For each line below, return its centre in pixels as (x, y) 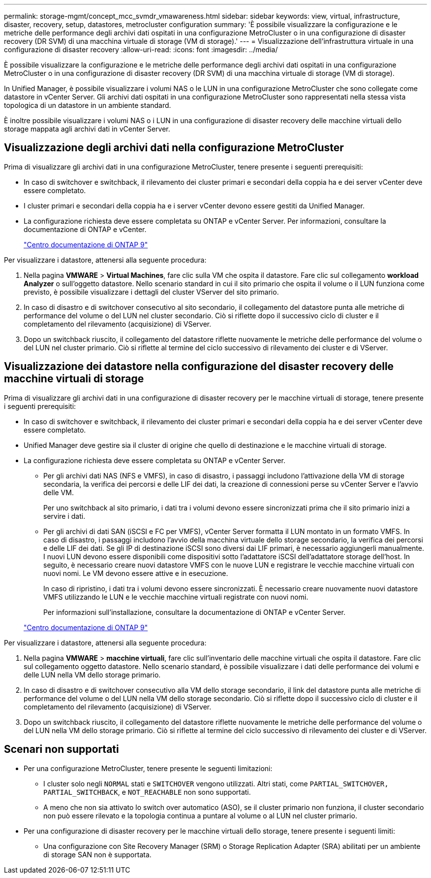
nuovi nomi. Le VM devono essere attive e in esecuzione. (136, 573)
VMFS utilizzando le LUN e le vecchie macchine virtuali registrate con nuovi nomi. (176, 597)
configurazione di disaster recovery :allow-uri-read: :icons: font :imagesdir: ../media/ (141, 50)
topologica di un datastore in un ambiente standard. (88, 105)
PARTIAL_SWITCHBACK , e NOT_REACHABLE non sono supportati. (147, 792)
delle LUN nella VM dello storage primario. (92, 675)
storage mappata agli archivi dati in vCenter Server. (87, 129)
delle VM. (59, 492)
